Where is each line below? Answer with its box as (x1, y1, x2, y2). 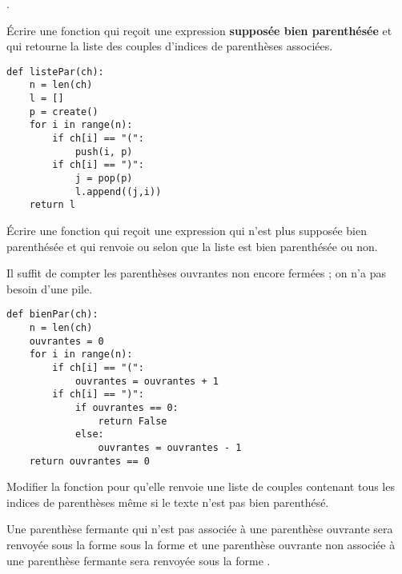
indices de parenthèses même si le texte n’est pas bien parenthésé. (6, 493, 329, 510)
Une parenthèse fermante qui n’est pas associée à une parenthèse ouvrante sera (6, 520, 393, 537)
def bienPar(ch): (6, 309, 98, 321)
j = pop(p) (74, 173, 133, 185)
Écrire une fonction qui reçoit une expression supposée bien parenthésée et (6, 22, 392, 38)
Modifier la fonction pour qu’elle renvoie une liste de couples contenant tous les (6, 478, 395, 495)
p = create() (29, 106, 98, 118)
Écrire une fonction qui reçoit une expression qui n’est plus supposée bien (6, 222, 368, 238)
